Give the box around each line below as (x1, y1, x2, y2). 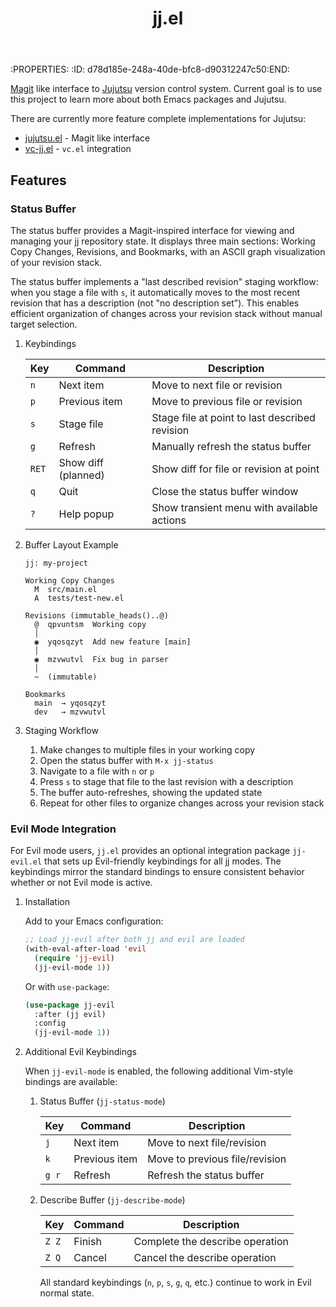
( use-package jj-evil (24, 1000, 115, 1010)
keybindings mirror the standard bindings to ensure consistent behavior (10, 866, 305, 878)
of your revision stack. (10, 256, 103, 268)
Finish (73, 1235, 102, 1249)
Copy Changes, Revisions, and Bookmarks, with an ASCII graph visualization (10, 245, 326, 257)
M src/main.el (34, 584, 98, 594)
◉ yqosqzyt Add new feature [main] (34, 637, 192, 647)
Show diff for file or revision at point (151, 462, 320, 476)
